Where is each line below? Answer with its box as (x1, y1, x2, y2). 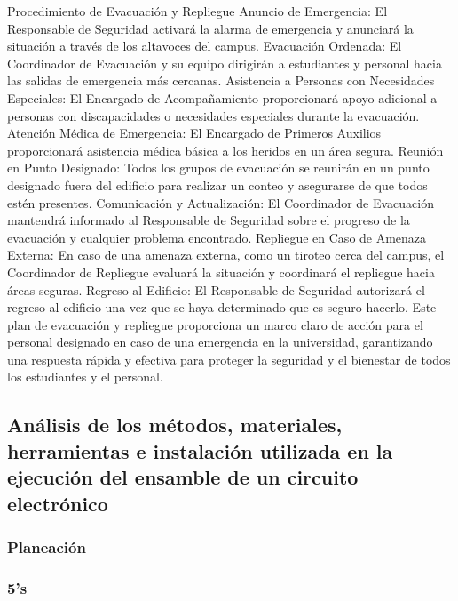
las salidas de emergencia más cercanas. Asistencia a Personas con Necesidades (7, 71, 435, 90)
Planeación (7, 535, 86, 557)
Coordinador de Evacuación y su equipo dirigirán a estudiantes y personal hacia (7, 53, 442, 72)
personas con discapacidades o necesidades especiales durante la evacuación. (7, 106, 420, 124)
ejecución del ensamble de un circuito (7, 463, 359, 491)
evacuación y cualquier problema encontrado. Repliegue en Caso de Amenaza (7, 228, 427, 246)
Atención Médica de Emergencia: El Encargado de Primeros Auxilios (7, 124, 382, 142)
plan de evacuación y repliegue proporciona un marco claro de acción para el (7, 315, 423, 333)
